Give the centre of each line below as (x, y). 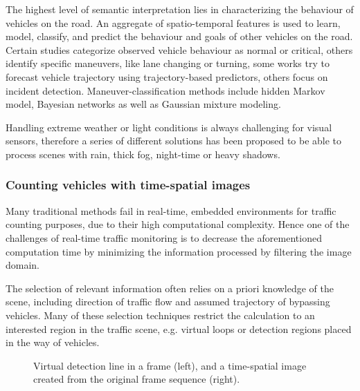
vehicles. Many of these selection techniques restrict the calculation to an (160, 315)
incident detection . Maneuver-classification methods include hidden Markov (165, 90)
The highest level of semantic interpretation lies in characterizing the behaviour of (180, 9)
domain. (23, 265)
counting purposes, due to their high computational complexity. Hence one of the (178, 224)
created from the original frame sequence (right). (137, 379)
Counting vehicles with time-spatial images (128, 185)
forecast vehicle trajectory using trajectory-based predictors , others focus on (167, 76)
